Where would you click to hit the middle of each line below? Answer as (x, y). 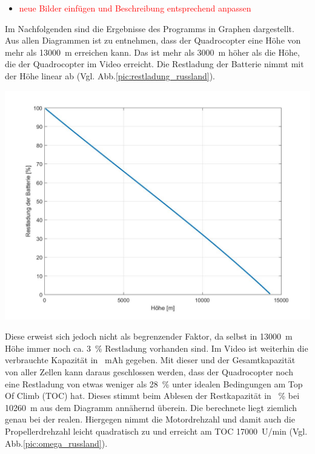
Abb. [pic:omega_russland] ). (56, 443)
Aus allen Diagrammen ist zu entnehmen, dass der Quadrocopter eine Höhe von (153, 40)
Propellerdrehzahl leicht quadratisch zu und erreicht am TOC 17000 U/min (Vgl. (156, 431)
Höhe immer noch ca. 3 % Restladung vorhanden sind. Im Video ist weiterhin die (157, 348)
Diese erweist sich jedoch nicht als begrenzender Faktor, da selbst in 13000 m (149, 336)
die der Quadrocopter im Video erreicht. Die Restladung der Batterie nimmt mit (154, 64)
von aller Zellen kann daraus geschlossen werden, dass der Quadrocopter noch (149, 371)
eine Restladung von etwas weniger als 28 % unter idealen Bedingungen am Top (154, 383)
